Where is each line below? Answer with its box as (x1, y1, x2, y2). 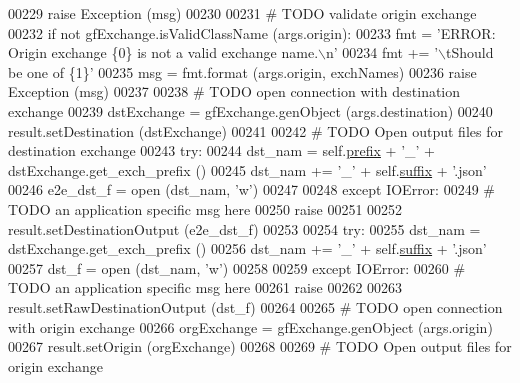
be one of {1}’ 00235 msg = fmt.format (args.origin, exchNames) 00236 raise (8, 61, 477, 82)
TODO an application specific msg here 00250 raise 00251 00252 (8, 198, 403, 219)
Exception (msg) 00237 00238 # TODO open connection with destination (8, 81, 461, 102)
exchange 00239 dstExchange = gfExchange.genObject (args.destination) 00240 (8, 100, 493, 121)
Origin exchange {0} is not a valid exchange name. (8, 42, 319, 63)
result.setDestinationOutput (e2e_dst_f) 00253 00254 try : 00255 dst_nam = (8, 218, 481, 239)
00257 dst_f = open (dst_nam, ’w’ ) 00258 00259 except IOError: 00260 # (8, 257, 466, 278)
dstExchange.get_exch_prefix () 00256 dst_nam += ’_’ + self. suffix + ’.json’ (8, 238, 487, 259)
